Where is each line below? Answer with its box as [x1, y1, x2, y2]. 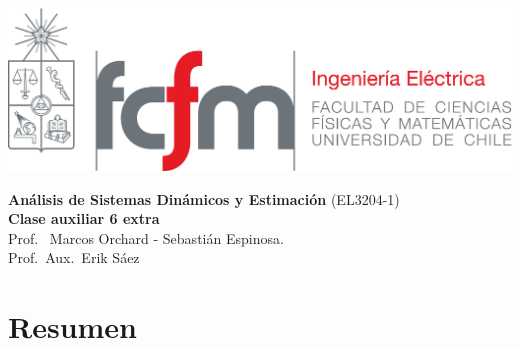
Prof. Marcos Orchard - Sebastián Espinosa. [8, 227, 284, 248]
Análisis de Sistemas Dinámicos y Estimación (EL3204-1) [8, 188, 400, 209]
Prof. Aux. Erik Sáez [8, 247, 140, 268]
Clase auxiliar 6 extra [8, 208, 160, 229]
